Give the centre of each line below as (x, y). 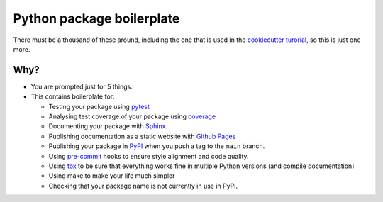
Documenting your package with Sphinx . (108, 126)
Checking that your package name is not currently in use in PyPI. (143, 186)
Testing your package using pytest (99, 106)
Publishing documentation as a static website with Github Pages (142, 136)
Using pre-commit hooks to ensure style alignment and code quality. (149, 156)
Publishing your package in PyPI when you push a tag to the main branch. (157, 146)
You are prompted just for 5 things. (82, 86)
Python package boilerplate (96, 18)
